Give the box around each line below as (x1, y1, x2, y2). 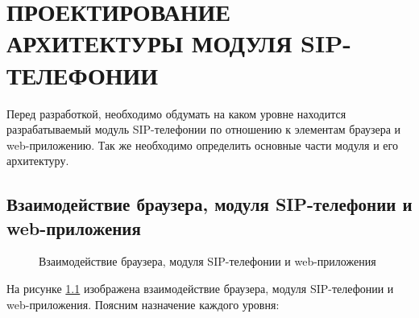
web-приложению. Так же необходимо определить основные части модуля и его (6, 136, 398, 153)
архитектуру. (6, 152, 69, 169)
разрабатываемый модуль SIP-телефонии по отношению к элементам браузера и (6, 121, 401, 138)
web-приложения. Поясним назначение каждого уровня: (6, 295, 280, 312)
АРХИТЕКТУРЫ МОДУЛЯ (6, 27, 292, 60)
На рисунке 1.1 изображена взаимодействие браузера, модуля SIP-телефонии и (6, 280, 394, 297)
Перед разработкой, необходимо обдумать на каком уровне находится (6, 105, 346, 122)
